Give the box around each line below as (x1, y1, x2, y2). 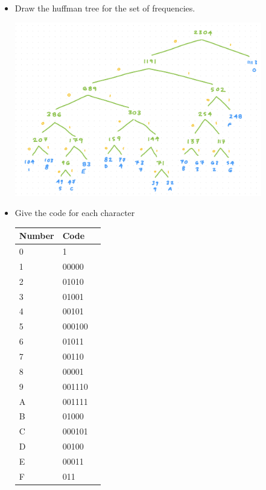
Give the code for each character (14, 206, 135, 219)
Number (19, 229, 54, 242)
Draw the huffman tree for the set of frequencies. (14, 1, 195, 14)
